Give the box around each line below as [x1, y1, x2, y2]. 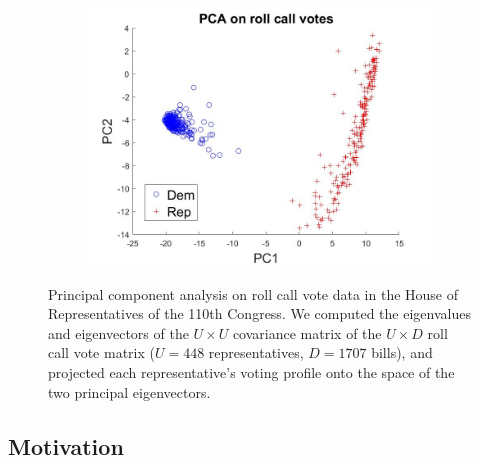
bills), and [371, 342, 433, 363]
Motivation [8, 430, 124, 461]
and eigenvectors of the [48, 322, 189, 343]
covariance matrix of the [232, 322, 382, 343]
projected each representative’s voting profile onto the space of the [48, 361, 455, 382]
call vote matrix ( [48, 342, 155, 363]
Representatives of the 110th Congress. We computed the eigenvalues [48, 303, 471, 324]
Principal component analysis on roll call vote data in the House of [48, 283, 459, 304]
